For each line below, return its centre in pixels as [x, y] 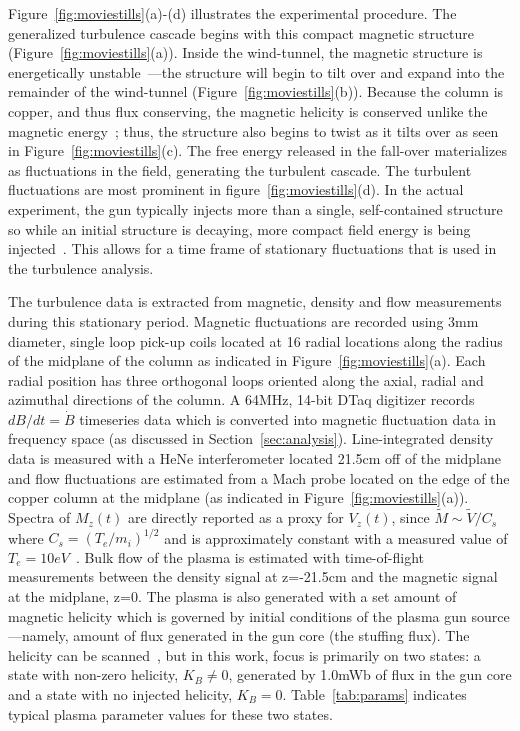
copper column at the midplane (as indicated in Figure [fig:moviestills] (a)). [238, 497]
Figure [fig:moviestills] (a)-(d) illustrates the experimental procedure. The [232, 13]
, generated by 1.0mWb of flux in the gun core [370, 674]
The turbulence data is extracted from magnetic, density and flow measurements [255, 301]
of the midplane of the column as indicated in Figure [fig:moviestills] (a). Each [247, 360]
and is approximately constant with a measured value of [336, 537]
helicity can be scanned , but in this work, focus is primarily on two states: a [244, 654]
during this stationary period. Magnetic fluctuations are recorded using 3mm [243, 320]
